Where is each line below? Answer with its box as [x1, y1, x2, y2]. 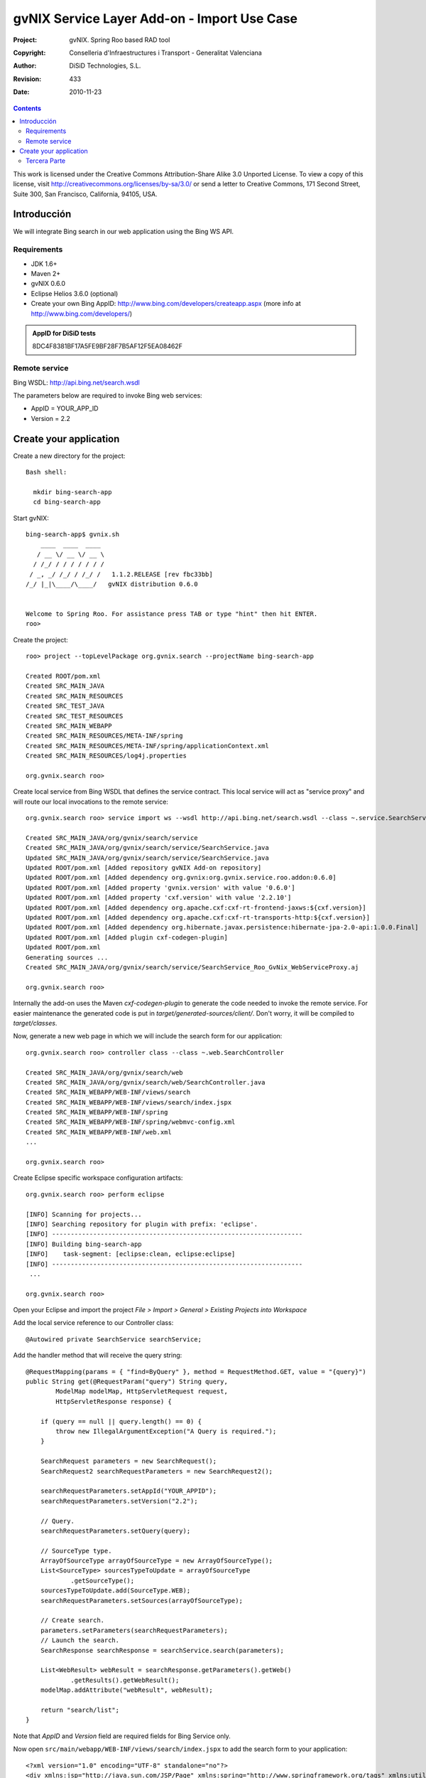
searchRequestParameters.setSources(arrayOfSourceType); [40, 1597, 243, 1604]
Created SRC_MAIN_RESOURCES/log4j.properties [26, 752, 187, 760]
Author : [13, 61, 37, 70]
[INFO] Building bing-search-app [26, 1240, 142, 1248]
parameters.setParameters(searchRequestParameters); [40, 1626, 229, 1634]
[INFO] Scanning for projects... [26, 1210, 142, 1218]
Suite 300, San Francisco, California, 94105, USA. [13, 189, 158, 198]
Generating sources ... [26, 953, 109, 962]
